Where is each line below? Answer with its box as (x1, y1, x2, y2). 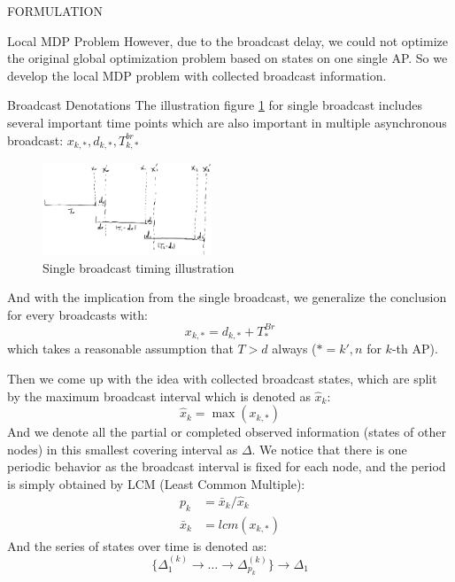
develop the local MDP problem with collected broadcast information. (7, 66, 387, 84)
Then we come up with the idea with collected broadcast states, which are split (7, 369, 437, 387)
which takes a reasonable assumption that (7, 339, 234, 358)
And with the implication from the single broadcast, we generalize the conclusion (7, 288, 447, 307)
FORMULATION (7, 2, 103, 19)
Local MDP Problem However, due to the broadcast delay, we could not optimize (7, 31, 448, 50)
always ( (272, 339, 317, 358)
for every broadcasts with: (7, 305, 148, 323)
